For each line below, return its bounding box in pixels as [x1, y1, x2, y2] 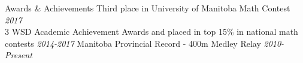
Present [5, 49, 32, 61]
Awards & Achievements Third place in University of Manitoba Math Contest [5, 2, 290, 14]
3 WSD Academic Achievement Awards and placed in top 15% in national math [5, 25, 298, 38]
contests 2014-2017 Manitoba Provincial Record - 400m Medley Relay [5, 37, 261, 49]
